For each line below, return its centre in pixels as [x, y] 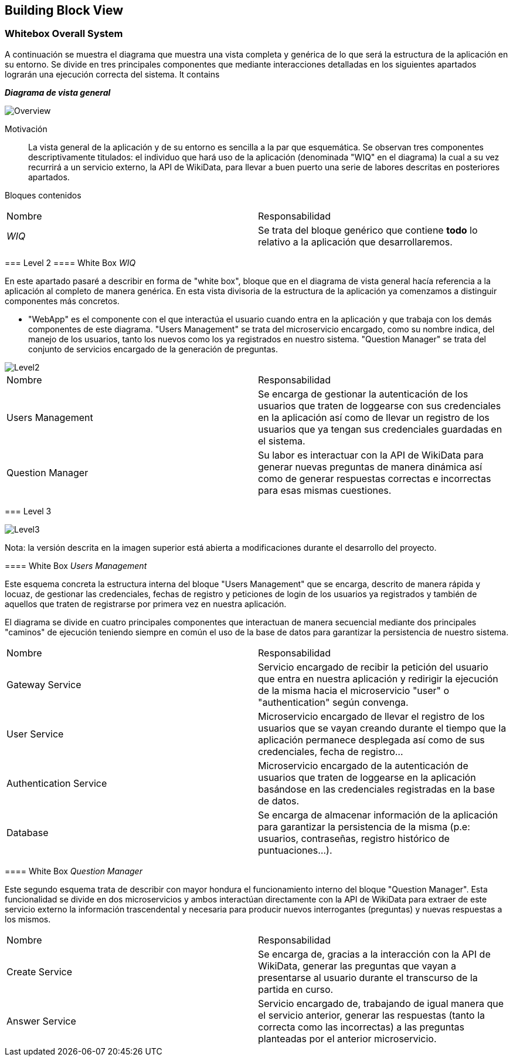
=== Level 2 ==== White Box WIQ [70, 262]
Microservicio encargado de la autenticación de [363, 765]
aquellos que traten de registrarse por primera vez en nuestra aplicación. [146, 604]
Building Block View [64, 10]
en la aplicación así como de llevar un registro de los [374, 417]
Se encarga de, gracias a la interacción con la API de [374, 954]
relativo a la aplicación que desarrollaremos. [355, 242]
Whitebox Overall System [64, 34]
